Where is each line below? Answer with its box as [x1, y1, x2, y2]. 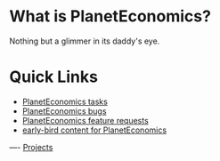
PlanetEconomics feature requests [21, 115, 149, 125]
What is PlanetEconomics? [9, 6, 212, 27]
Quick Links [9, 67, 98, 87]
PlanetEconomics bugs [21, 105, 107, 117]
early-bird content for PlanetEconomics [21, 125, 167, 135]
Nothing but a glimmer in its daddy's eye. [9, 36, 160, 46]
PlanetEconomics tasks [21, 96, 109, 107]
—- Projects [9, 141, 53, 152]
